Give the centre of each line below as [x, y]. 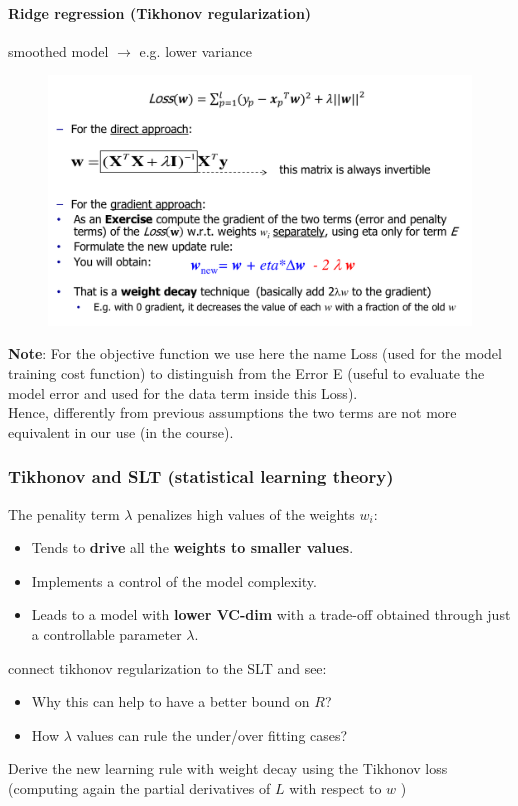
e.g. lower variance [195, 50]
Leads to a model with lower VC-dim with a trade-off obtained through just [271, 614]
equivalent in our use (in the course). [121, 431]
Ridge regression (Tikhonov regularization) [160, 12]
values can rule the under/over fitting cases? [212, 734]
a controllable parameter [106, 634]
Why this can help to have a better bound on [170, 701]
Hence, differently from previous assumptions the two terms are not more [232, 412]
